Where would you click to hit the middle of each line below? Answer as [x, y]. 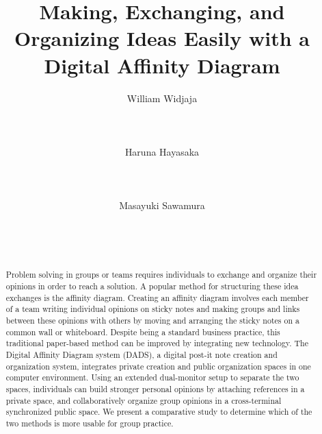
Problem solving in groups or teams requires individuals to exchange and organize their [161, 275]
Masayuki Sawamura [162, 205]
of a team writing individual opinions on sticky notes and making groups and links [153, 309]
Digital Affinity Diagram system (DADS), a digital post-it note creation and [142, 355]
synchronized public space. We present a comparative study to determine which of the [159, 412]
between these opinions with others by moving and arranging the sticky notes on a [152, 321]
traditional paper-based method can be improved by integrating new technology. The [157, 343]
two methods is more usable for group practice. [90, 423]
